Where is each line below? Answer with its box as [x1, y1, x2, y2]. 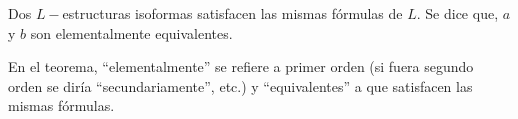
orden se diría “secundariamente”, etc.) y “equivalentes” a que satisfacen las [8, 75, 473, 96]
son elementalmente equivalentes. [30, 22, 233, 43]
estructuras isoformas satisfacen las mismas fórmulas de [62, 3, 403, 23]
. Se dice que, [416, 3, 499, 23]
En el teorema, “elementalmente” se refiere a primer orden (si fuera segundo [8, 56, 474, 77]
